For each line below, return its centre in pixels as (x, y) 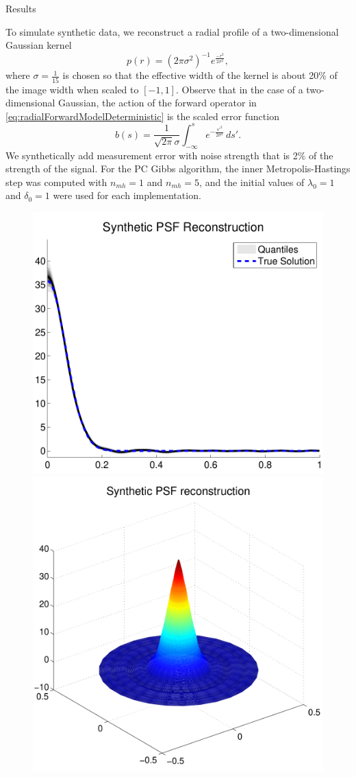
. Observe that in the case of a (239, 89)
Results (21, 8)
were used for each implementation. (127, 195)
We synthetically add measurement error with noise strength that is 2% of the (169, 155)
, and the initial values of (252, 182)
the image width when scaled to (72, 89)
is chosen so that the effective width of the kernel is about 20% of (200, 75)
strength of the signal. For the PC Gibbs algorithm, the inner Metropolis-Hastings (178, 169)
